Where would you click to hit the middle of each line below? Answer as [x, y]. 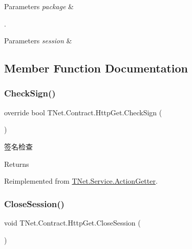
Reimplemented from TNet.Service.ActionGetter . [81, 181]
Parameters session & [38, 41]
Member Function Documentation [96, 68]
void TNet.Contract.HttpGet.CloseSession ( [72, 222]
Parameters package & [39, 6]
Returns [17, 164]
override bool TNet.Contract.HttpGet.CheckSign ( [83, 112]
